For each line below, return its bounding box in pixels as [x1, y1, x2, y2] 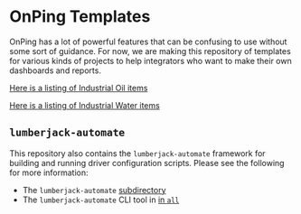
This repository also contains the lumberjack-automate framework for [9, 147, 266, 159]
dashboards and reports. [9, 65, 102, 76]
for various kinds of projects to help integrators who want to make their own [9, 55, 292, 66]
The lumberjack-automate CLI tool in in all [22, 194, 180, 205]
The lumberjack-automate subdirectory [22, 184, 166, 195]
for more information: [9, 167, 89, 178]
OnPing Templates [9, 6, 151, 27]
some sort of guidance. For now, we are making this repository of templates [9, 45, 291, 56]
